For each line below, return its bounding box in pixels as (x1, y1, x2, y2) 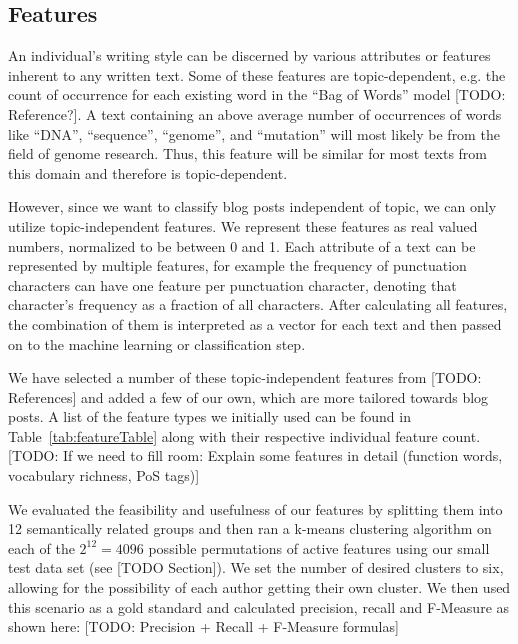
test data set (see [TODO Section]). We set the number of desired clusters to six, (8, 557, 504, 578)
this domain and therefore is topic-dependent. (8, 162, 288, 183)
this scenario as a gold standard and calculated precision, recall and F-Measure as (8, 596, 510, 617)
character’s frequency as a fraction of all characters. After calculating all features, (8, 294, 508, 315)
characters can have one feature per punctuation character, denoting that (8, 274, 457, 295)
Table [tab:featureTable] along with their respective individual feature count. (8, 425, 481, 446)
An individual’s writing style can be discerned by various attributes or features (8, 45, 491, 66)
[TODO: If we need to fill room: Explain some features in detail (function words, (8, 445, 503, 466)
